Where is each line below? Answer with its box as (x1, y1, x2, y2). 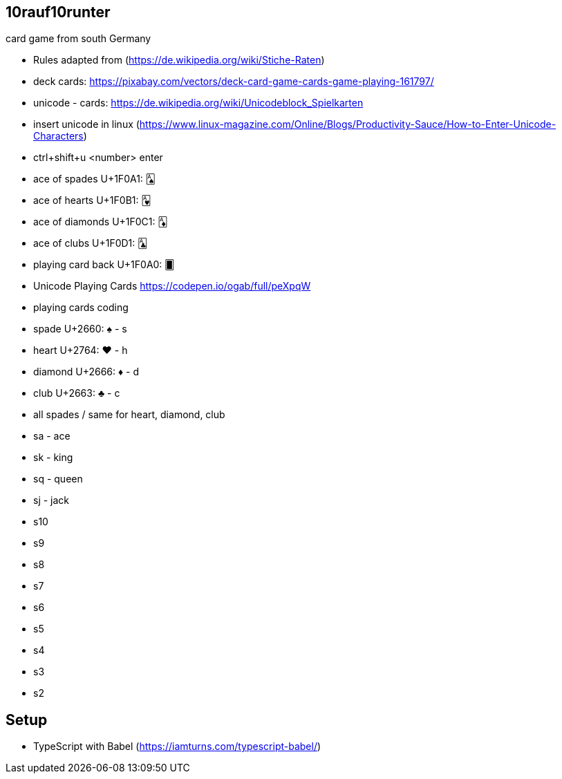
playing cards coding (33, 301, 129, 314)
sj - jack (33, 494, 70, 507)
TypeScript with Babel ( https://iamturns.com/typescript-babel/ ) (33, 740, 321, 753)
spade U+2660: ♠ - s (33, 323, 127, 335)
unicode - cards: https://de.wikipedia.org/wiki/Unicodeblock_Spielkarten (33, 97, 364, 109)
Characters (33, 130, 84, 142)
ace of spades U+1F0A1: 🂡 (33, 173, 156, 185)
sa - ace (33, 430, 71, 442)
